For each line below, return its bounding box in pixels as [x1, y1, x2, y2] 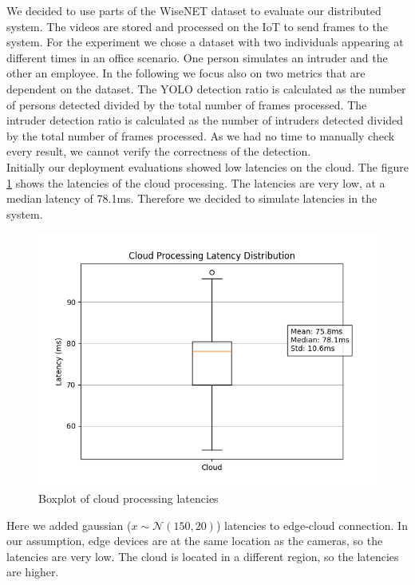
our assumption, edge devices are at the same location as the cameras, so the [6, 532, 383, 549]
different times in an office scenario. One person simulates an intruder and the [6, 49, 388, 65]
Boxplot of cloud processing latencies [38, 489, 219, 506]
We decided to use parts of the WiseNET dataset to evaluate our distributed [6, 2, 381, 18]
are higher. [6, 563, 59, 580]
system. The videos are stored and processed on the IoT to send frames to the [6, 18, 388, 34]
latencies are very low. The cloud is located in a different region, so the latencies [6, 547, 399, 564]
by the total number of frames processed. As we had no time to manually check [6, 127, 395, 144]
